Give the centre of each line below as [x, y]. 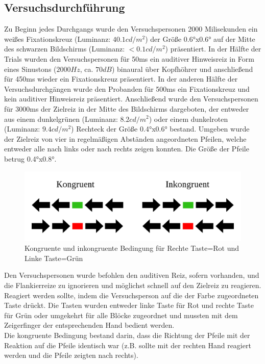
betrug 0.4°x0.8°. [30, 158]
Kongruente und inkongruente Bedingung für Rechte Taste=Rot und [132, 248]
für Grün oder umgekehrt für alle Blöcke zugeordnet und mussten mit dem [121, 315]
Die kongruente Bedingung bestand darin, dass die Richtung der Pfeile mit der [127, 335]
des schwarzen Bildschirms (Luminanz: [65, 49]
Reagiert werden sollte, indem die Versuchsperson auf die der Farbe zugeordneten [131, 295]
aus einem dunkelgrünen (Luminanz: [61, 119]
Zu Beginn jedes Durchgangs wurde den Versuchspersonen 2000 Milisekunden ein [131, 29]
